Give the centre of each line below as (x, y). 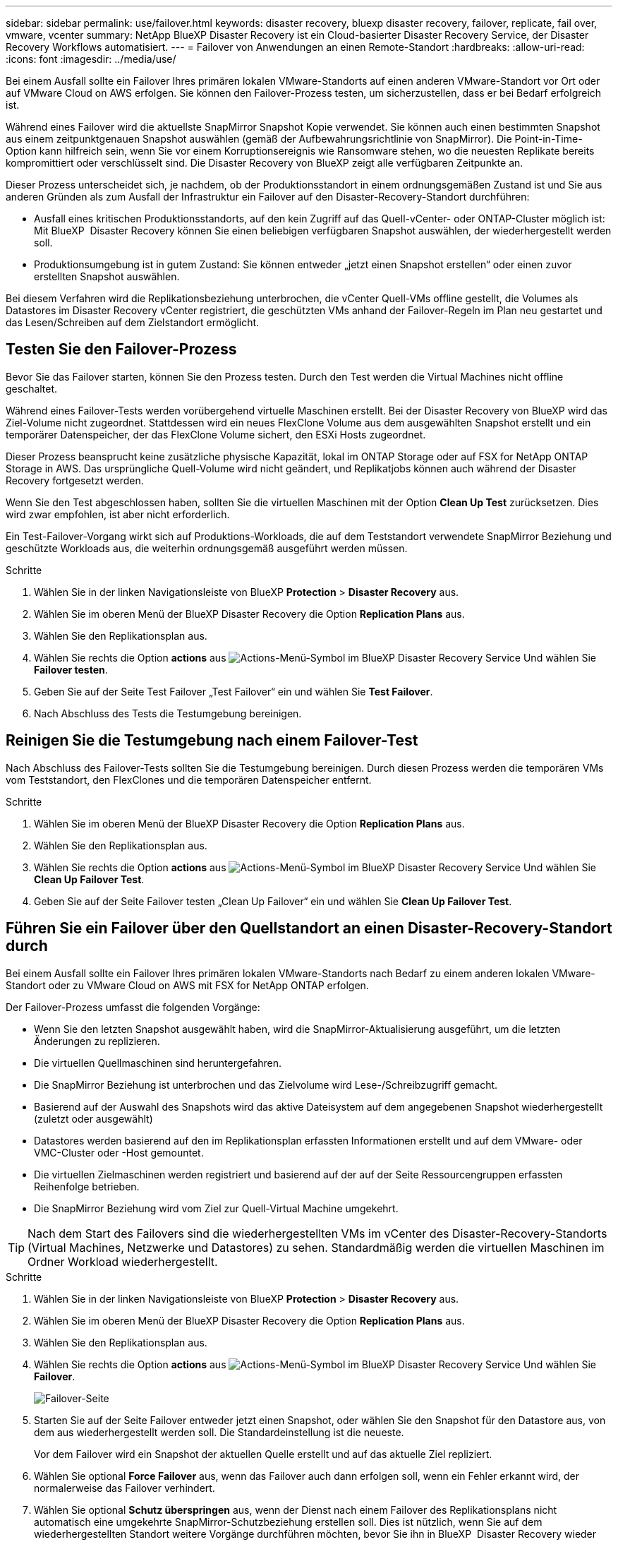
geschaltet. (32, 388)
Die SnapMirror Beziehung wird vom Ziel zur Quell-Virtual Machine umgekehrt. (216, 1208)
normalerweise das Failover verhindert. (125, 1488)
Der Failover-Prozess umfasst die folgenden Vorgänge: (133, 1007)
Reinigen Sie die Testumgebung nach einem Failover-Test (212, 741)
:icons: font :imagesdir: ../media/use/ (91, 59)
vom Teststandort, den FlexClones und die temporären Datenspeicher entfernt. (189, 779)
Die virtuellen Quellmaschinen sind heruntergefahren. (158, 1063)
